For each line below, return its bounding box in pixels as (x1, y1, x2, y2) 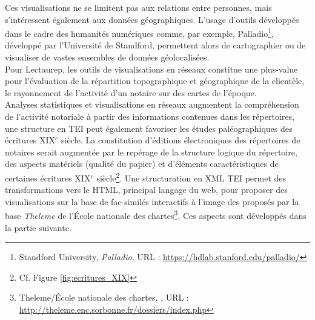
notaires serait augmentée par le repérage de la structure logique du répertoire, (5, 145, 297, 158)
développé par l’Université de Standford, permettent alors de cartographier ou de (5, 39, 306, 51)
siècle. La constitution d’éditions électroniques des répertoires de (61, 134, 300, 146)
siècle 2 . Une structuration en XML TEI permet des (96, 169, 287, 184)
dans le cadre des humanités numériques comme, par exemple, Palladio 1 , (5, 25, 274, 39)
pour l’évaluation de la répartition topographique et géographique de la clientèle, (5, 74, 305, 87)
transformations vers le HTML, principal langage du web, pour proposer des (5, 183, 288, 196)
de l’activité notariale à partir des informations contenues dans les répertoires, (5, 110, 294, 122)
